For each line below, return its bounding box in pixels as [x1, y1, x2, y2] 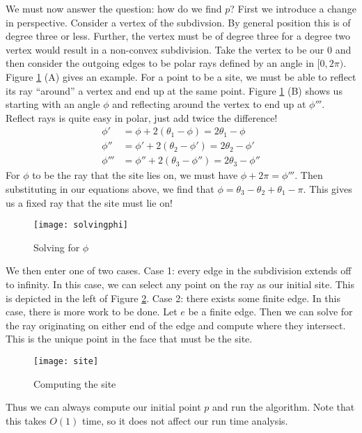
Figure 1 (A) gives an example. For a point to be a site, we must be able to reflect [6, 69, 356, 84]
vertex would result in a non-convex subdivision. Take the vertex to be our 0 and [6, 42, 352, 56]
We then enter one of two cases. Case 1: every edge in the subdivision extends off [6, 263, 352, 278]
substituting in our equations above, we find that [6, 182, 214, 196]
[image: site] [33, 356, 99, 367]
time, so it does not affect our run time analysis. [81, 413, 288, 427]
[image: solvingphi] [33, 220, 129, 230]
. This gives [303, 182, 352, 196]
